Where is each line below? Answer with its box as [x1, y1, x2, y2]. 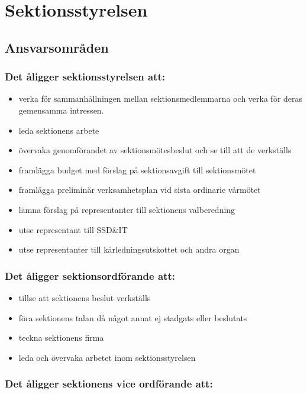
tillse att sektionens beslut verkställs [18, 291, 151, 303]
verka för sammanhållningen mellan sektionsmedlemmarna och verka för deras [18, 92, 303, 105]
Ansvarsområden [5, 38, 109, 56]
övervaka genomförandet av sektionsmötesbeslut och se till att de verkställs [18, 144, 292, 156]
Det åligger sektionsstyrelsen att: [5, 69, 165, 84]
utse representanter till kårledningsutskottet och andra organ [18, 243, 240, 256]
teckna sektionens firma [18, 331, 104, 344]
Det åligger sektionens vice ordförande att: [5, 376, 213, 391]
